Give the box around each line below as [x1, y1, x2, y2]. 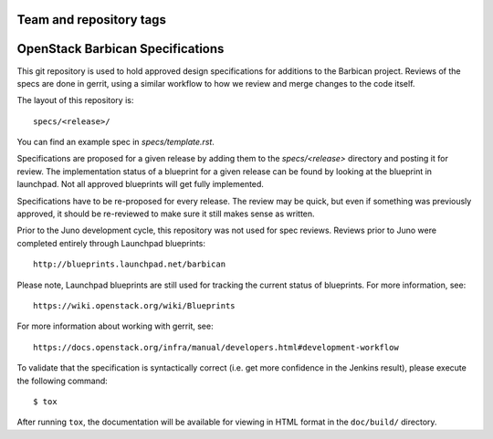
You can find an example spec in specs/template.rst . [16, 137, 215, 148]
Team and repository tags [16, 12, 166, 27]
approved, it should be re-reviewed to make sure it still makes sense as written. [16, 208, 315, 219]
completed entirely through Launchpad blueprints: [16, 237, 205, 248]
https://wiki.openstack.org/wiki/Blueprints [33, 301, 236, 310]
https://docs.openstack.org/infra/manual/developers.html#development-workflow [33, 342, 399, 352]
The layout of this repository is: [16, 95, 134, 106]
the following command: [16, 375, 109, 386]
